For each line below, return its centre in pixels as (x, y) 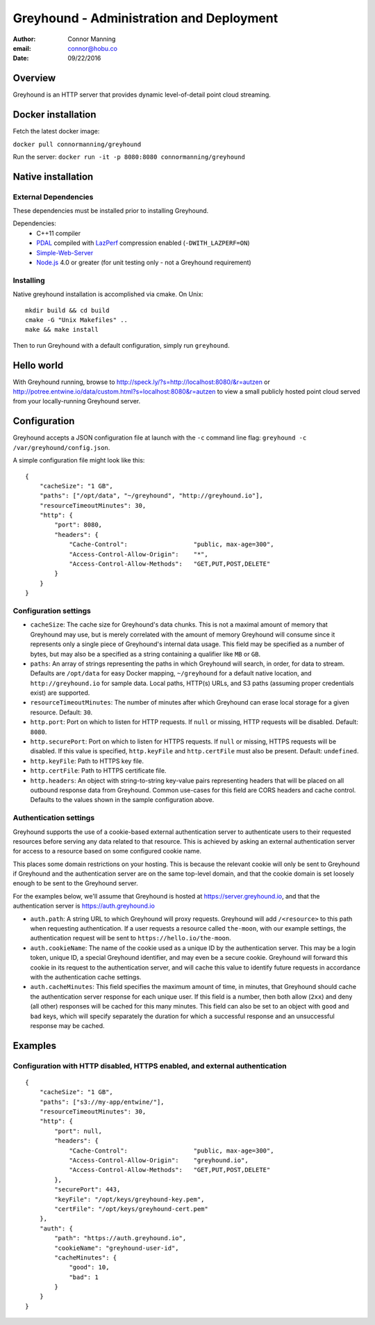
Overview (34, 78)
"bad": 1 (84, 1277)
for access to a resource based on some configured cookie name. (107, 851)
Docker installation (55, 115)
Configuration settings (52, 611)
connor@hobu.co (93, 48)
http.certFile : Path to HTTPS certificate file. (98, 771)
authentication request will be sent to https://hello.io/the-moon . (131, 938)
